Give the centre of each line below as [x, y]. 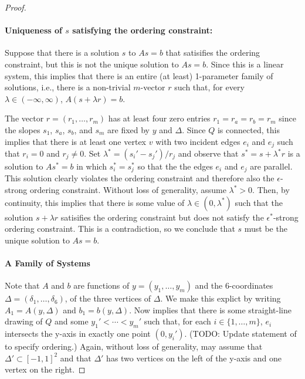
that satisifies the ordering [213, 53]
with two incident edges [198, 141]
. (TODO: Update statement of [240, 334]
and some [72, 321]
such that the [259, 202]
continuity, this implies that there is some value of [95, 202]
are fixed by [129, 129]
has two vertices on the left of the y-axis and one [194, 358]
